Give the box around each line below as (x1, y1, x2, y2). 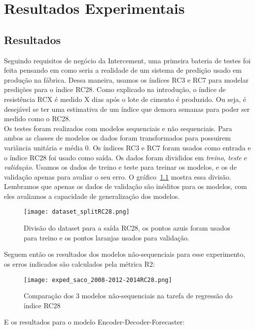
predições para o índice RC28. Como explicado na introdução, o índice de (4, 84, 226, 94)
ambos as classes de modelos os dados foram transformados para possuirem (4, 133, 231, 143)
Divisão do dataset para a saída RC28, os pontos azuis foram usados (24, 223, 230, 233)
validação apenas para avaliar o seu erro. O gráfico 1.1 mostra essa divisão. (4, 171, 231, 182)
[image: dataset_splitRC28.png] (24, 208, 130, 216)
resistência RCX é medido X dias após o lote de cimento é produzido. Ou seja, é (4, 94, 246, 104)
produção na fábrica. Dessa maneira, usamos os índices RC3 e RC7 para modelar (4, 74, 249, 85)
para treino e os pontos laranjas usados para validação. (24, 232, 189, 242)
